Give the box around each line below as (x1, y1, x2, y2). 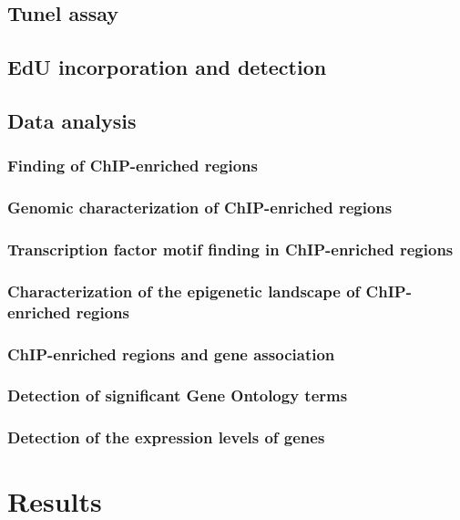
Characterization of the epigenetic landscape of (7, 279, 361, 302)
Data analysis (7, 106, 137, 134)
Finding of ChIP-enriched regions (7, 154, 259, 177)
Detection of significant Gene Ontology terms (7, 384, 348, 407)
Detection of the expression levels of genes (7, 426, 325, 449)
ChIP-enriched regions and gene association (7, 342, 335, 365)
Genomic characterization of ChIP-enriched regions (7, 196, 393, 219)
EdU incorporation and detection (7, 53, 327, 81)
